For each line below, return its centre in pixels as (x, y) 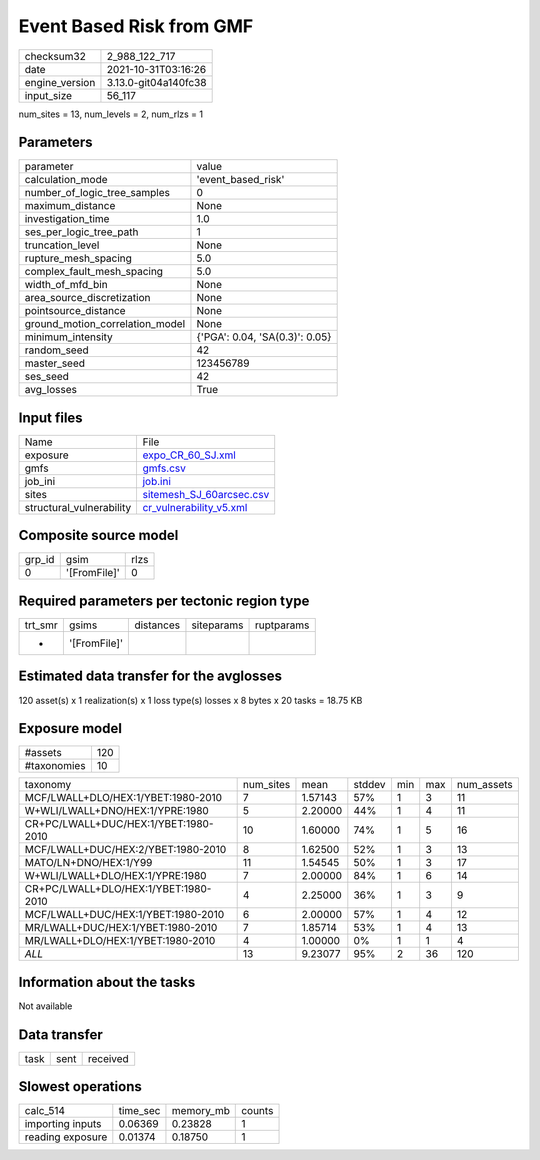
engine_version (60, 82)
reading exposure (66, 1137)
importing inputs (63, 1124)
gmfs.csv (164, 468)
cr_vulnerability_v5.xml (195, 507)
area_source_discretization (87, 298)
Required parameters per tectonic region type (164, 600)
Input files (51, 417)
